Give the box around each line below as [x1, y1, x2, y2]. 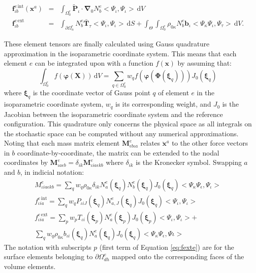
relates [140, 138, 160, 148]
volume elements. [4, 261, 56, 271]
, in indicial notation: [20, 167, 84, 177]
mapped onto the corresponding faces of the [112, 251, 244, 262]
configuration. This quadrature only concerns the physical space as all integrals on [4, 118, 252, 129]
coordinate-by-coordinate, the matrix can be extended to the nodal [17, 147, 220, 157]
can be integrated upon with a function [34, 58, 154, 68]
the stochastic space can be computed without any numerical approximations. [4, 128, 239, 138]
